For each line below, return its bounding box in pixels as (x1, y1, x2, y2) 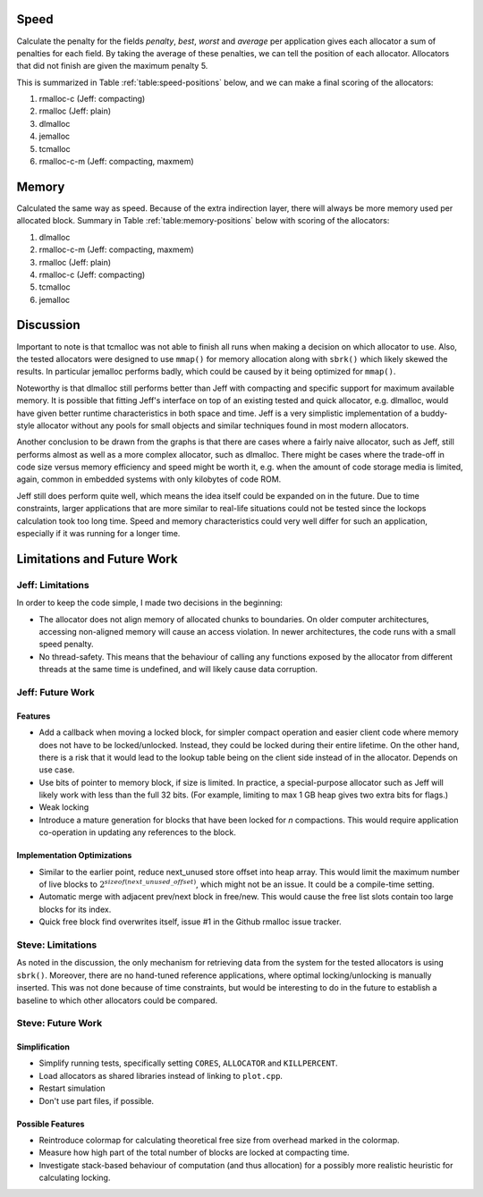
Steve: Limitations (16, 939, 97, 951)
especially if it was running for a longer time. (16, 528, 181, 539)
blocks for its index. (38, 904, 112, 915)
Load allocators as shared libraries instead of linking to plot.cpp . (38, 1070, 284, 1081)
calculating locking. (38, 1172, 111, 1184)
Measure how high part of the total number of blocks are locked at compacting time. (38, 1147, 350, 1158)
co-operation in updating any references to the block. (38, 827, 236, 838)
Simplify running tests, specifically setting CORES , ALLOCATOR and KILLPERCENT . (38, 1058, 339, 1068)
